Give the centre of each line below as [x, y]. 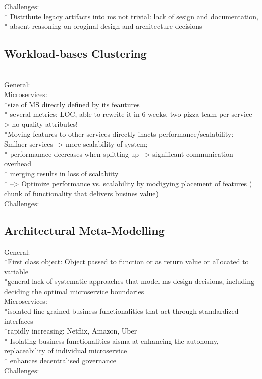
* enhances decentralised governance [60, 361]
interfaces [19, 321]
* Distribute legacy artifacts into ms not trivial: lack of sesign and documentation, [131, 16]
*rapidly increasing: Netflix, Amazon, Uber [71, 331]
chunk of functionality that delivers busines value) [81, 193]
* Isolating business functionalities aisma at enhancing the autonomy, [111, 340]
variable [16, 271]
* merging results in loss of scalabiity [61, 173]
